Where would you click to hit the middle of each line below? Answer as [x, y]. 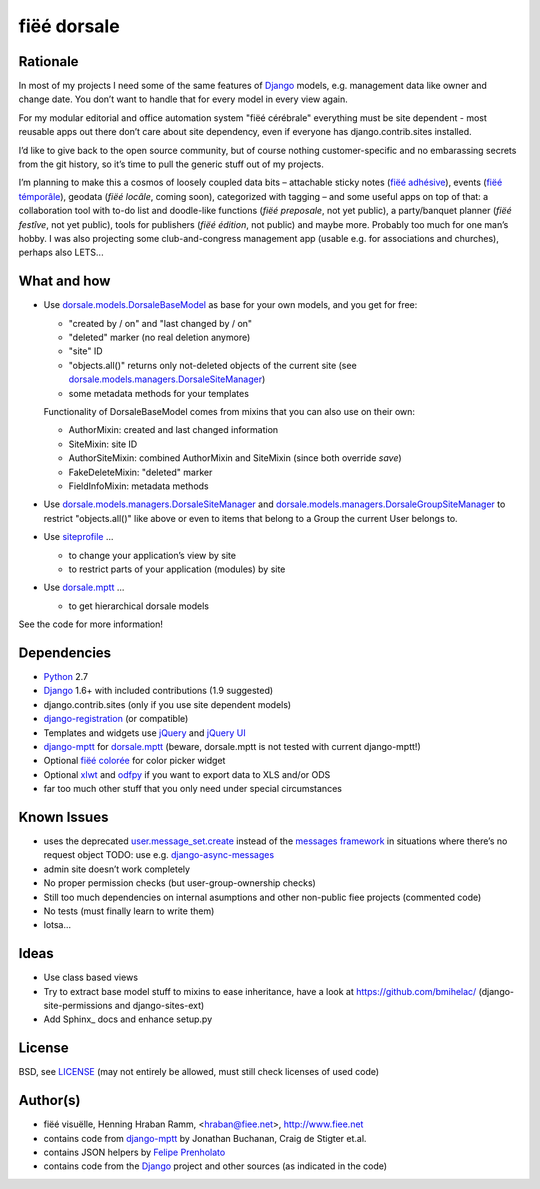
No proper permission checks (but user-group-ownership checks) [180, 883]
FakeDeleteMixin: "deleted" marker [140, 472]
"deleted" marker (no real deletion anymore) [159, 337]
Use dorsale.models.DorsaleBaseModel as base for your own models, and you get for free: [230, 305]
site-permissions [78, 1006]
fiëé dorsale [69, 26]
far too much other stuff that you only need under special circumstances [192, 789]
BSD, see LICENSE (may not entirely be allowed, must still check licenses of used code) [199, 1072]
